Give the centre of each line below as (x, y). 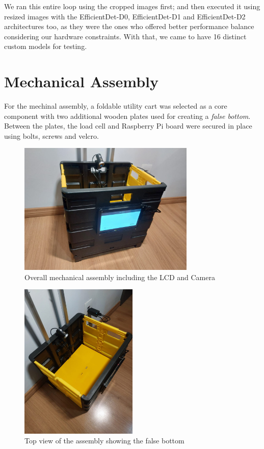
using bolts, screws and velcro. (51, 135)
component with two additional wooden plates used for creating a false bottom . (127, 116)
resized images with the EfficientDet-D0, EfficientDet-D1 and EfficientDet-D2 (125, 16)
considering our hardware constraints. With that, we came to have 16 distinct (125, 36)
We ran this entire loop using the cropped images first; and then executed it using (132, 6)
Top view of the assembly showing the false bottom (104, 441)
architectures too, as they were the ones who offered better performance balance (129, 26)
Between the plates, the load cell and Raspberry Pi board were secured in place (128, 126)
